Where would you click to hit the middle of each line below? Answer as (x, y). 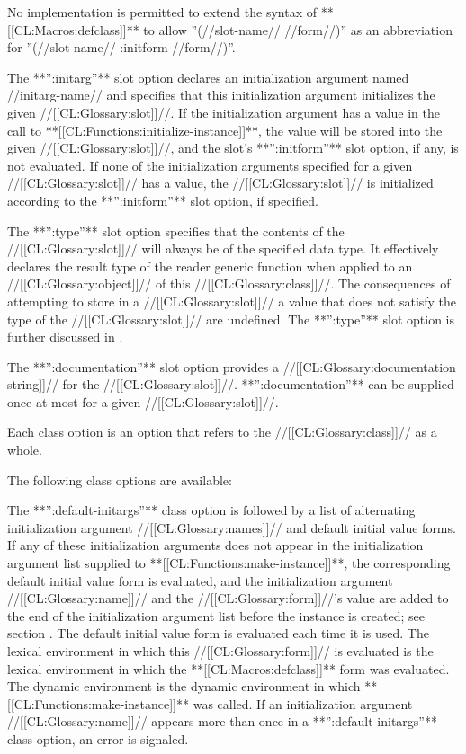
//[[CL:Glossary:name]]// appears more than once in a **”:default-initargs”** (222, 721)
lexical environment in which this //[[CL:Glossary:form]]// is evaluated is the (220, 651)
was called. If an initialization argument (303, 703)
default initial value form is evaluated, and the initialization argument (200, 580)
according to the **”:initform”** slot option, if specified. (163, 200)
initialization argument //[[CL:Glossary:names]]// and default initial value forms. (232, 527)
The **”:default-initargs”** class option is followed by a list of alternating (211, 510)
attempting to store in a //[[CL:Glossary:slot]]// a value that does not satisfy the (232, 301)
